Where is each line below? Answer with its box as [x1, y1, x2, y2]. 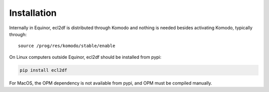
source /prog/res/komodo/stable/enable [18, 43, 116, 49]
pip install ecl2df [19, 67, 67, 73]
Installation [9, 7, 57, 18]
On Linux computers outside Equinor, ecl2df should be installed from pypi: [9, 54, 162, 60]
